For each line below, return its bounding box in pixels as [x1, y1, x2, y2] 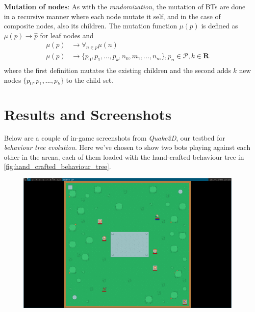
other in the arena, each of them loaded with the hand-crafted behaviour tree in [4, 151, 244, 162]
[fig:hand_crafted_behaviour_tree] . [4, 161, 111, 171]
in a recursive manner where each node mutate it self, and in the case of [4, 11, 221, 21]
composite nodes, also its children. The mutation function [4, 21, 178, 31]
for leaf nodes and [40, 30, 94, 40]
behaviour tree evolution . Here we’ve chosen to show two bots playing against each [4, 142, 251, 152]
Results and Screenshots [4, 104, 172, 124]
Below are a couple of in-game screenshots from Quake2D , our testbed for [4, 132, 226, 143]
